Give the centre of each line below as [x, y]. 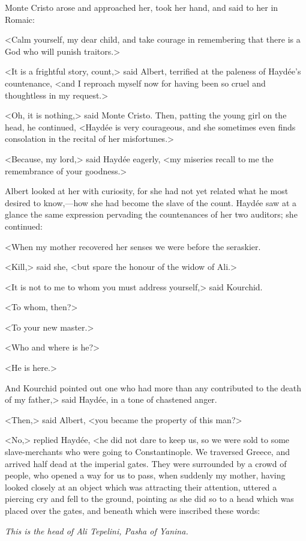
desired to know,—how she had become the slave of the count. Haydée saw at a [151, 202]
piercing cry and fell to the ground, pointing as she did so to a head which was [149, 499]
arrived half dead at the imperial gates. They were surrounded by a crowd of [146, 463]
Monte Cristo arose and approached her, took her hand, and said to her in [142, 7]
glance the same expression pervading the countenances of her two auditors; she [151, 214]
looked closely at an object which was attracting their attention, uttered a [141, 487]
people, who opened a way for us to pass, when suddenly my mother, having [145, 475]
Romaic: [20, 19]
